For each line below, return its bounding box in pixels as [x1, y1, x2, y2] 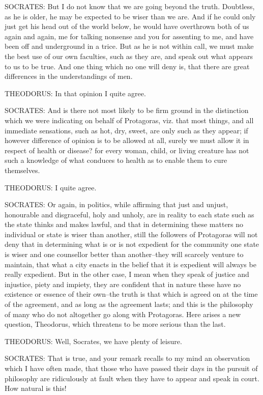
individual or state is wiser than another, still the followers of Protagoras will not [5, 229, 258, 239]
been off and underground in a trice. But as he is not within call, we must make [5, 41, 254, 51]
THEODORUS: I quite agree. [5, 182, 97, 192]
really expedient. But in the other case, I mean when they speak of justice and [5, 269, 249, 279]
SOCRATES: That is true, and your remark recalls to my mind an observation [5, 353, 250, 363]
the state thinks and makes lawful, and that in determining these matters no [5, 219, 244, 230]
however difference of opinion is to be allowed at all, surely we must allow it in [5, 135, 249, 146]
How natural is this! [5, 383, 67, 393]
